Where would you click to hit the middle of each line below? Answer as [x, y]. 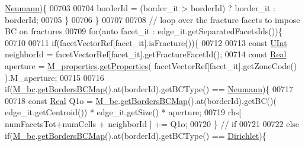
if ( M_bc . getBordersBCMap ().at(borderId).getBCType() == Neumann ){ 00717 [149, 89]
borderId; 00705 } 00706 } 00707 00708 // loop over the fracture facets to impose [152, 19]
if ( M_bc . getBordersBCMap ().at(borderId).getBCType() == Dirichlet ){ [136, 135]
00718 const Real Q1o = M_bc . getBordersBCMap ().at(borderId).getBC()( [141, 100]
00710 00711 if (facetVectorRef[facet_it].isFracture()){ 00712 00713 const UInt [146, 42]
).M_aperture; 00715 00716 [54, 77]
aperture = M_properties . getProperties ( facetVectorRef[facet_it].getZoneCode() [151, 65]
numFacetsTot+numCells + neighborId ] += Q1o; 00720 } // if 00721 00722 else [152, 123]
